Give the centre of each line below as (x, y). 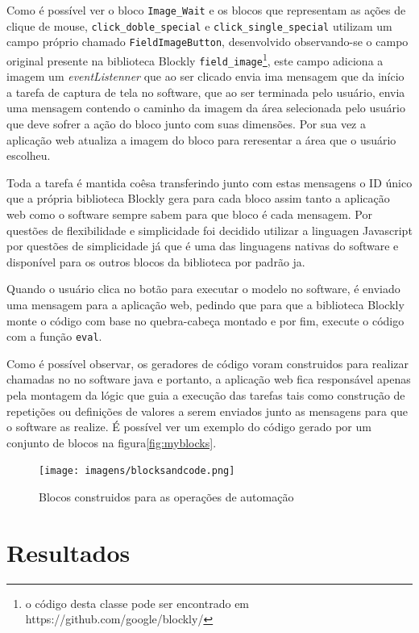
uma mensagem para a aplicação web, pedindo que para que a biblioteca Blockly (205, 304)
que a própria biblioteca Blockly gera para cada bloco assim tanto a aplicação (198, 198)
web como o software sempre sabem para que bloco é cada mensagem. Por (190, 214)
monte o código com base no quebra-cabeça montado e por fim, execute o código (205, 320)
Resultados (68, 552)
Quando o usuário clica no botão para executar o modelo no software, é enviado (203, 289)
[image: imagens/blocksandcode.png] (137, 471)
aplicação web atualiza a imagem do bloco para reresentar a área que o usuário (201, 139)
